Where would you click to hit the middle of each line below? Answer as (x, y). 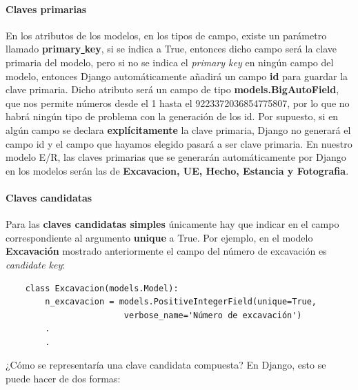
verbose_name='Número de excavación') (213, 315)
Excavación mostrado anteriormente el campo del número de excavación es (166, 251)
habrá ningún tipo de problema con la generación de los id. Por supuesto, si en (172, 116)
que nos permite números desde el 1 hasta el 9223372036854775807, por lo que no (178, 103)
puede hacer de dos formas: (63, 379)
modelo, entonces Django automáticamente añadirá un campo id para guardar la (177, 76)
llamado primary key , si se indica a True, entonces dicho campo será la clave (171, 49)
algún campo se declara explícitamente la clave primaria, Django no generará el (178, 129)
